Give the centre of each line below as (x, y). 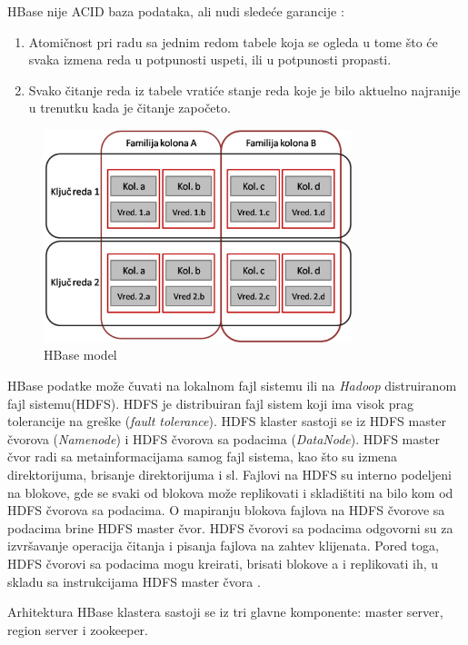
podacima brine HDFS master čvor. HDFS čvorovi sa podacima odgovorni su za (230, 527)
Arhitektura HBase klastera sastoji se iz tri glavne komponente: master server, (225, 612)
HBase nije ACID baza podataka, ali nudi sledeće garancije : (176, 11)
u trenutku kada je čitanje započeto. (129, 108)
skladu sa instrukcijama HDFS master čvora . (134, 581)
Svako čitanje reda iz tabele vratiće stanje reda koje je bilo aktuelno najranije (244, 89)
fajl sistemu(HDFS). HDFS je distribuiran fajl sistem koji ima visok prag (211, 403)
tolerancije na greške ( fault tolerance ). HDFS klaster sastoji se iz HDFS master (227, 421)
